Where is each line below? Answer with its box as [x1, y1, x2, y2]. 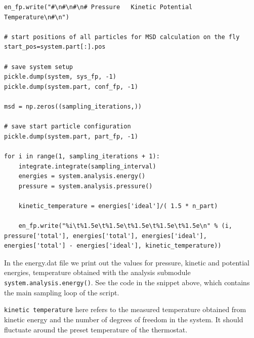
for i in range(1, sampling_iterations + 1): [4, 152, 160, 160]
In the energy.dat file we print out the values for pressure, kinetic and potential [4, 257, 250, 267]
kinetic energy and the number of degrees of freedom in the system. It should [4, 314, 243, 324]
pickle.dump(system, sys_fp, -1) [4, 73, 116, 81]
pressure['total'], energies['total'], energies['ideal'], [4, 232, 207, 240]
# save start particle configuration [4, 123, 131, 130]
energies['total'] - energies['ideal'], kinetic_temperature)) [4, 242, 222, 250]
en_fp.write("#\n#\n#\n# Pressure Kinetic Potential [4, 4, 193, 11]
